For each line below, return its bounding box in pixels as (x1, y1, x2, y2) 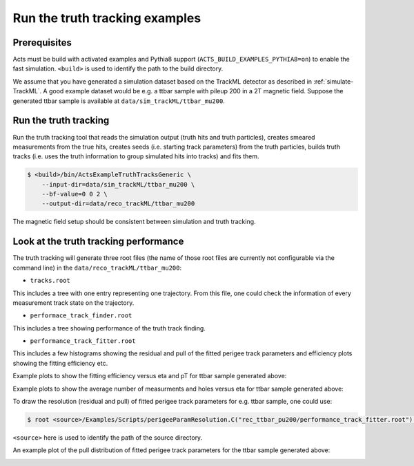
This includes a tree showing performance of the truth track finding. (12, 324, 206, 332)
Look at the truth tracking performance (12, 236, 184, 248)
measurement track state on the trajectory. (12, 298, 135, 307)
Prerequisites (12, 37, 72, 48)
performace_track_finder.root (30, 312, 132, 319)
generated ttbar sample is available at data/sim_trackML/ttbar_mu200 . (12, 97, 226, 105)
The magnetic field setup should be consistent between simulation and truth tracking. (12, 218, 256, 226)
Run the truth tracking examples (12, 10, 201, 26)
